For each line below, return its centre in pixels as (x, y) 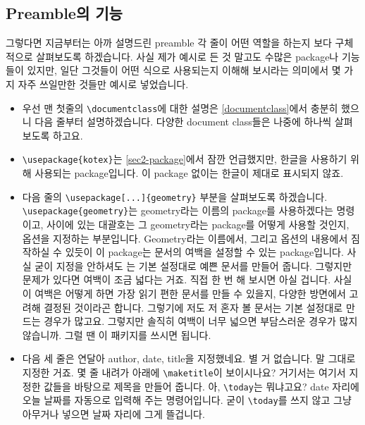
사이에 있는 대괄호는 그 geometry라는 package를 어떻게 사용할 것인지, (198, 224)
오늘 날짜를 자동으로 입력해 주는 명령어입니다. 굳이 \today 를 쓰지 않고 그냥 (187, 400)
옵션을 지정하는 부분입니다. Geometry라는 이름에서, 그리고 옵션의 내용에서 (185, 238)
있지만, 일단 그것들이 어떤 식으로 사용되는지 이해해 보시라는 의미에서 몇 (184, 70)
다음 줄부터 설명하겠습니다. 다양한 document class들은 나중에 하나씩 (183, 122)
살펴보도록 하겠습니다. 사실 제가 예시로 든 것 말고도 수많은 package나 (187, 56)
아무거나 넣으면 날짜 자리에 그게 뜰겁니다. (113, 413)
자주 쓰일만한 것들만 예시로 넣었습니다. (103, 84)
